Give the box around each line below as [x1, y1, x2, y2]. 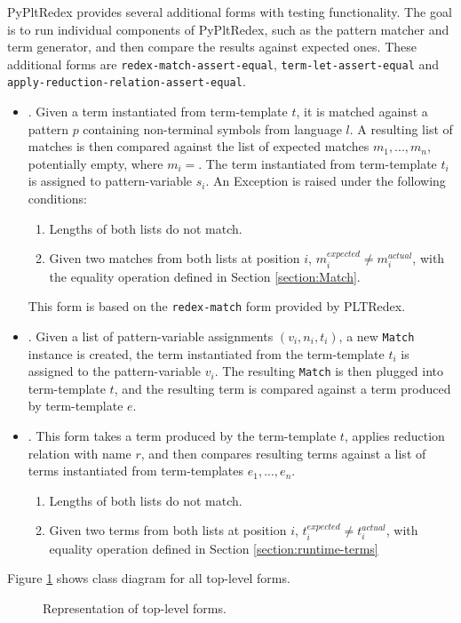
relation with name [28, 443, 131, 462]
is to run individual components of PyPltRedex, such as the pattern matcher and [7, 20, 449, 38]
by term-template [28, 396, 123, 415]
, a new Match [338, 326, 415, 345]
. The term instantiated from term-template [198, 154, 437, 172]
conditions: [28, 189, 88, 208]
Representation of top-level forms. [43, 599, 227, 617]
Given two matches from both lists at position [49, 249, 300, 268]
